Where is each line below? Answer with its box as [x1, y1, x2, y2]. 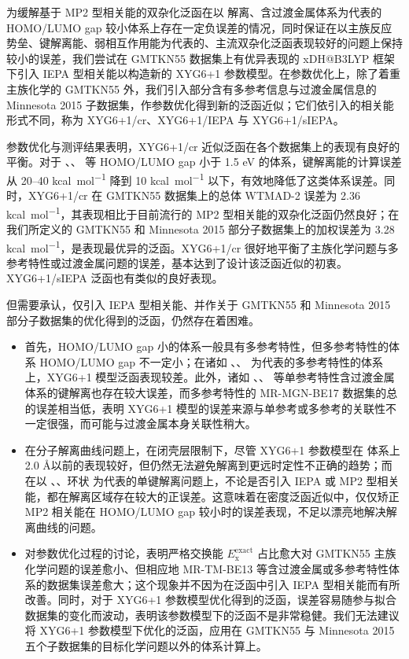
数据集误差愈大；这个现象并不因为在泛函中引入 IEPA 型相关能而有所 [46, 576, 400, 592]
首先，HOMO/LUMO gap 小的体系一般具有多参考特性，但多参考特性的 [24, 338, 389, 355]
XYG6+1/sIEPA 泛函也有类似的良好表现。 [6, 270, 223, 286]
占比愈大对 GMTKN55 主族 [256, 545, 396, 561]
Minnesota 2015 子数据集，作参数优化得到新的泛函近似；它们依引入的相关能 [6, 96, 394, 112]
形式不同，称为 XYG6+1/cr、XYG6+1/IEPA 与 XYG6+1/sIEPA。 [6, 112, 345, 128]
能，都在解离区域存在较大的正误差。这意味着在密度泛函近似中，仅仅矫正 [24, 488, 400, 504]
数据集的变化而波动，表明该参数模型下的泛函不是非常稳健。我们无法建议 [24, 606, 400, 623]
